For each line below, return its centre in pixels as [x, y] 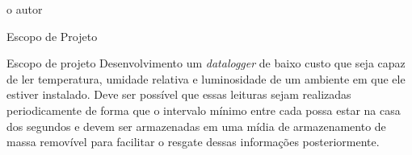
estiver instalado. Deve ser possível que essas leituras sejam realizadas [179, 94]
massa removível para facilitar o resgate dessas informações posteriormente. [193, 142]
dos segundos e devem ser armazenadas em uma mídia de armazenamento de [196, 126]
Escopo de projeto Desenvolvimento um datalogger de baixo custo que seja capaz [206, 63]
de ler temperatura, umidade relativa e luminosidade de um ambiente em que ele [206, 78]
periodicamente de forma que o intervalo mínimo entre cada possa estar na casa [204, 110]
